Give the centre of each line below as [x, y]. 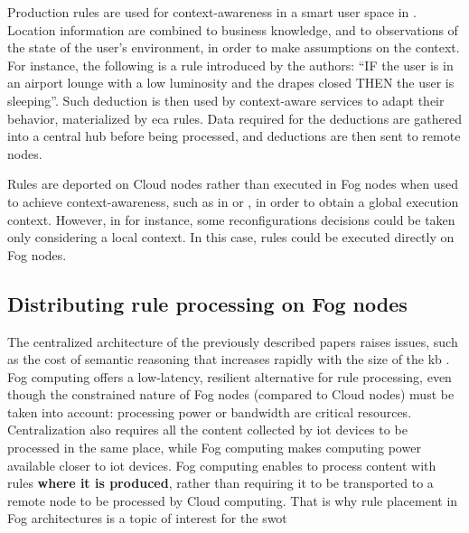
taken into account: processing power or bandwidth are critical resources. [210, 411]
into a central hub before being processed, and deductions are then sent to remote [234, 136]
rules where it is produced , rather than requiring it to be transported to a [220, 483]
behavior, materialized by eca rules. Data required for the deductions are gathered [235, 118]
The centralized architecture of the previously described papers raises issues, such [233, 341]
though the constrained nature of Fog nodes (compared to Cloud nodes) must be [231, 394]
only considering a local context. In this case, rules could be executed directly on [231, 237]
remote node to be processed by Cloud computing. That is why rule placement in [233, 500]
